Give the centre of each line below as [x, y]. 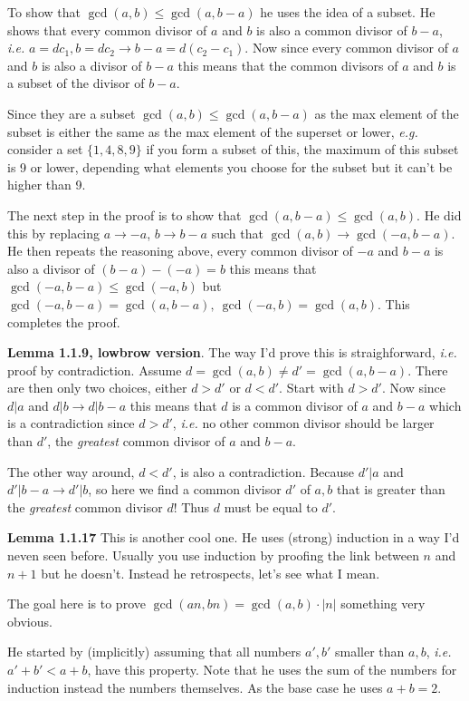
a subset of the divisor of [76, 83]
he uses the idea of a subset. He [348, 12]
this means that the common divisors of [288, 65]
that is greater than [391, 489]
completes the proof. [64, 321]
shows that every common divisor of [107, 29]
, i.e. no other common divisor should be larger [303, 423]
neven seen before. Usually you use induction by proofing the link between [213, 555]
